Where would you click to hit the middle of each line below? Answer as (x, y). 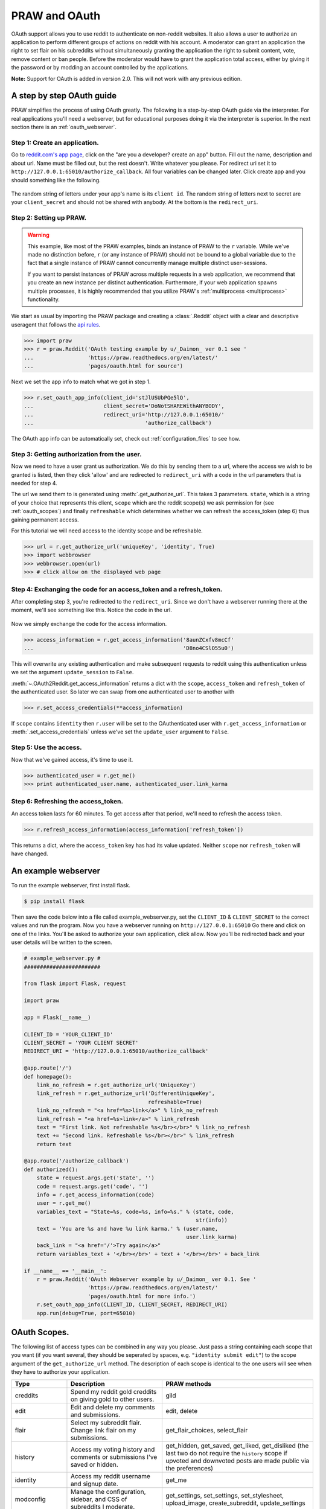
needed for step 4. (34, 483)
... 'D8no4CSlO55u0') (129, 648)
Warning (38, 235)
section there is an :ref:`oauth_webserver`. (64, 127)
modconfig (30, 1499)
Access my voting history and (113, 1449)
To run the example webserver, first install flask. (71, 885)
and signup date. (94, 1484)
